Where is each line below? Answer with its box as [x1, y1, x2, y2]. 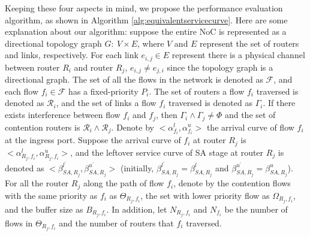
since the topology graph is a [167, 60, 273, 73]
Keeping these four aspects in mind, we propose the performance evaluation [5, 2, 283, 14]
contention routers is [5, 120, 80, 133]
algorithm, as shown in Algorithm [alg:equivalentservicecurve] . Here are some [5, 13, 288, 26]
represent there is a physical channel [171, 49, 305, 61]
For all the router [5, 177, 69, 189]
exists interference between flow [5, 108, 121, 121]
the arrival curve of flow [206, 120, 294, 133]
